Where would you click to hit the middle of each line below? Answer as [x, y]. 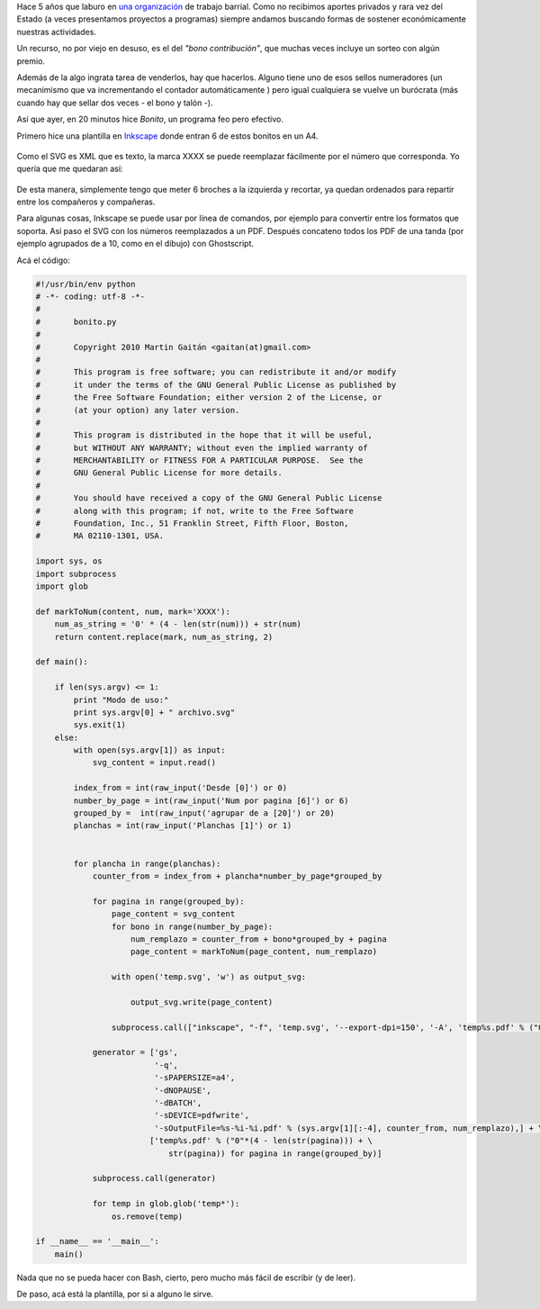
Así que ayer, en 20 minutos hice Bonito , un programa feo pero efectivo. [150, 119]
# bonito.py [76, 321]
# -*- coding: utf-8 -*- [90, 297]
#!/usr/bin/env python [85, 284]
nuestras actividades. [56, 32]
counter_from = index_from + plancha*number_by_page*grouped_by [237, 876]
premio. [31, 61]
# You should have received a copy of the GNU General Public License [209, 498]
